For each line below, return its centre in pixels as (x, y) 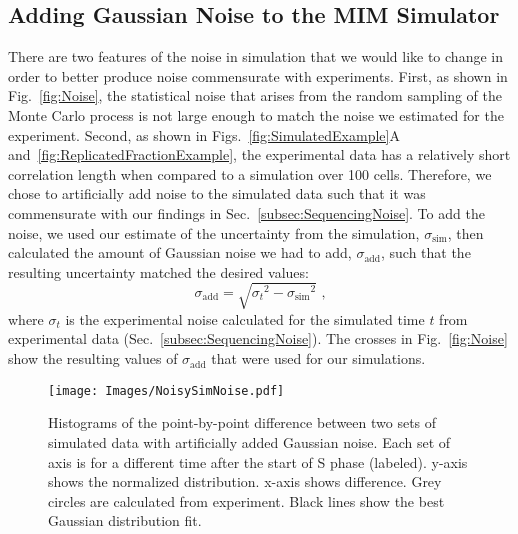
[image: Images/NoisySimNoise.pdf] (166, 390)
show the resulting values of (93, 358)
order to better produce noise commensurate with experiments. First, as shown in (258, 75)
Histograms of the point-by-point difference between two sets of (242, 422)
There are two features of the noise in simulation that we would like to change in (255, 56)
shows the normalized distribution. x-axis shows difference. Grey (245, 481)
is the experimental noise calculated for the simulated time (245, 318)
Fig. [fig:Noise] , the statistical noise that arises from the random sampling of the (255, 95)
